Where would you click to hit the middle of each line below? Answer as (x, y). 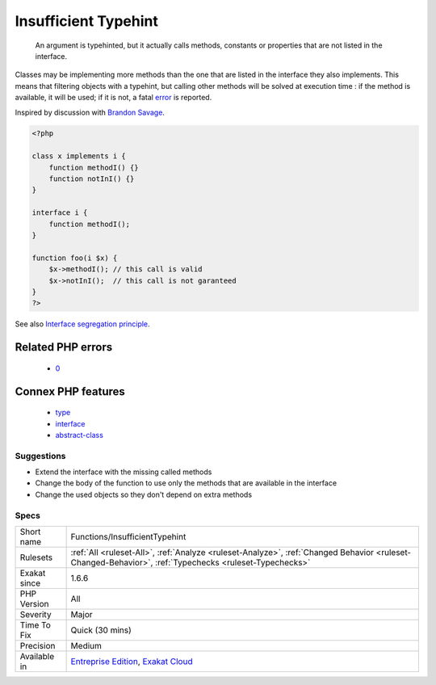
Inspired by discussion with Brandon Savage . (90, 112)
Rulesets (36, 557)
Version (34, 603)
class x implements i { (79, 156)
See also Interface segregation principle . (82, 324)
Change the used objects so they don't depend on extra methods (144, 494)
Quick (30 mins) (101, 630)
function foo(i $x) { (75, 258)
